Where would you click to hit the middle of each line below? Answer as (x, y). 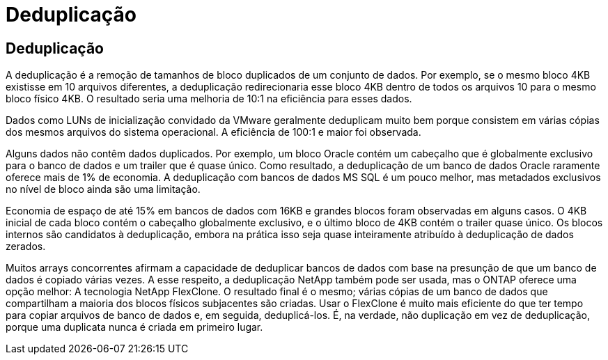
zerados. (26, 246)
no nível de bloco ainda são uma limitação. (103, 189)
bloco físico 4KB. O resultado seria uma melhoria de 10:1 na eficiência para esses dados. (209, 99)
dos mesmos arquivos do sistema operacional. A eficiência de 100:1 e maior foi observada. (213, 132)
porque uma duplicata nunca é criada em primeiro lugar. (134, 327)
